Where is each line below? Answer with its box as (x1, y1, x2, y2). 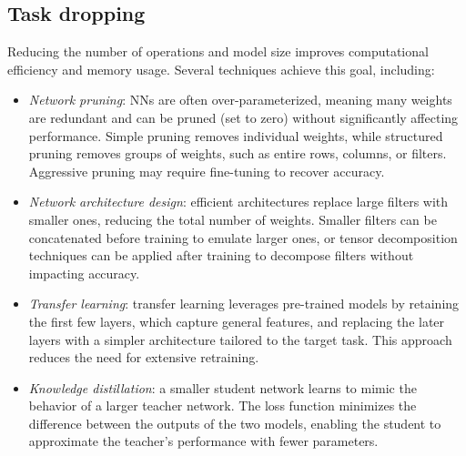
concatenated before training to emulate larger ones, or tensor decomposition (28, 228, 458, 247)
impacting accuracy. (28, 263, 140, 282)
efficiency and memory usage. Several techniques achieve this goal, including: (7, 59, 435, 78)
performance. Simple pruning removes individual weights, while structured (28, 126, 443, 145)
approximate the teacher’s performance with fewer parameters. (28, 431, 379, 451)
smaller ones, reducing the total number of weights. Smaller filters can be (28, 209, 437, 228)
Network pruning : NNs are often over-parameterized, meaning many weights (28, 90, 452, 109)
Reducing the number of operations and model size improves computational (7, 42, 429, 61)
